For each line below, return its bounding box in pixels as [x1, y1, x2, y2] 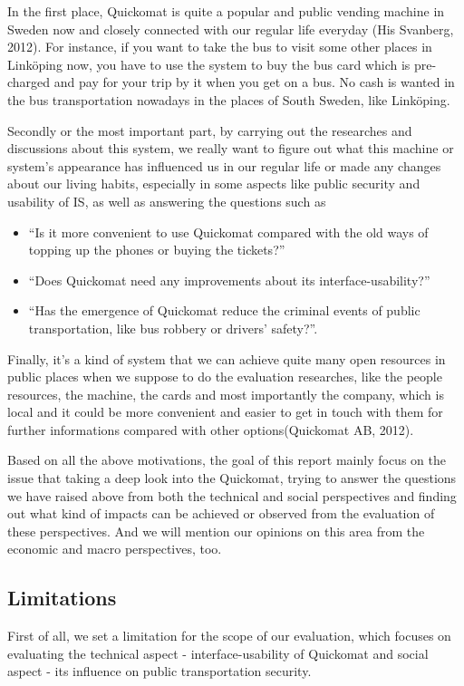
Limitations [7, 584, 117, 612]
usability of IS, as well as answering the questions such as [7, 191, 326, 210]
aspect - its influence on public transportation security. [7, 662, 312, 681]
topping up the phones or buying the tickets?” [28, 240, 285, 259]
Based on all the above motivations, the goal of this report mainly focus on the [7, 450, 446, 469]
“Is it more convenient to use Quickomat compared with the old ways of [28, 222, 429, 241]
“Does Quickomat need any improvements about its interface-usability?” [28, 270, 430, 289]
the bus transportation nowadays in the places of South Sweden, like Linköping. [7, 90, 450, 109]
